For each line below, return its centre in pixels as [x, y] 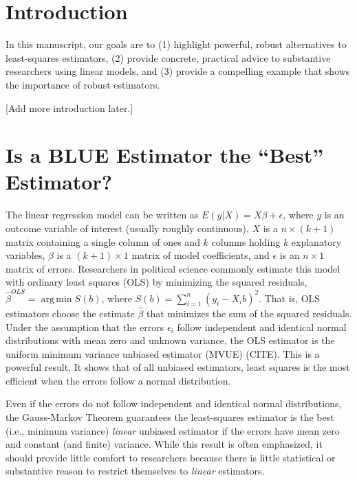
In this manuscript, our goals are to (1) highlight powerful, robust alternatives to [176, 44]
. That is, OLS [290, 298]
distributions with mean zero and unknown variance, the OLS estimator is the [170, 340]
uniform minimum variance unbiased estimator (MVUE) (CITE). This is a [163, 353]
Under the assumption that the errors [85, 327]
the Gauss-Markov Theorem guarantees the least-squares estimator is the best [170, 417]
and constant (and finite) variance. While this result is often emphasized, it [164, 444]
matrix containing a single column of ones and [103, 241]
